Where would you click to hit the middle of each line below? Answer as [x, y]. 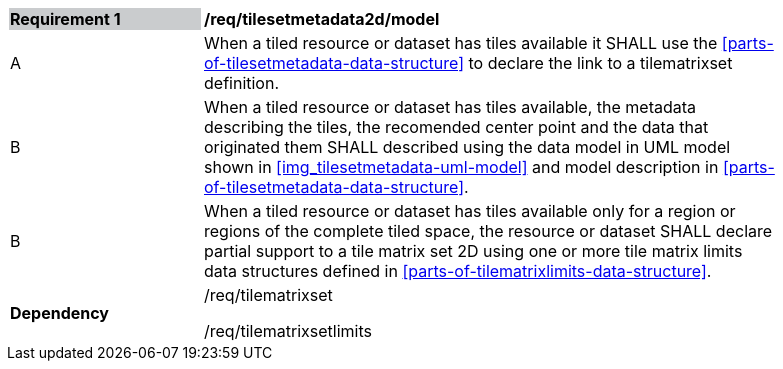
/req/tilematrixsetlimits [288, 331]
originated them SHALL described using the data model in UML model [467, 147]
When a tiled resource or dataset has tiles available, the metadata [450, 107]
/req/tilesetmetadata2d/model [322, 19]
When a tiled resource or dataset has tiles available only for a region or [470, 211]
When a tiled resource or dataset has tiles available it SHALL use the [461, 43]
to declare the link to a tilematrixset [600, 63]
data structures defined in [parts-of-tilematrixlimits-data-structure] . [458, 271]
